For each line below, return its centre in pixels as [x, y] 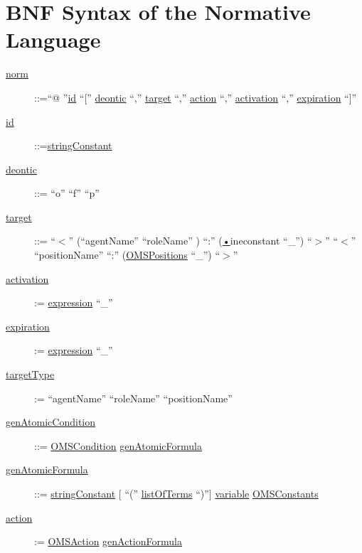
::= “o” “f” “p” [67, 193]
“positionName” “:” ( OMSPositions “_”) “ [127, 255]
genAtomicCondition [51, 422]
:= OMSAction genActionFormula [108, 541]
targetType [30, 374]
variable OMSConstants [267, 493]
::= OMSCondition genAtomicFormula [118, 445]
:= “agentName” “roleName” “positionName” [133, 398]
